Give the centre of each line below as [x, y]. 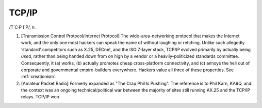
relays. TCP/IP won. [41, 97]
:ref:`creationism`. [39, 77]
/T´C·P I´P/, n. [22, 27]
